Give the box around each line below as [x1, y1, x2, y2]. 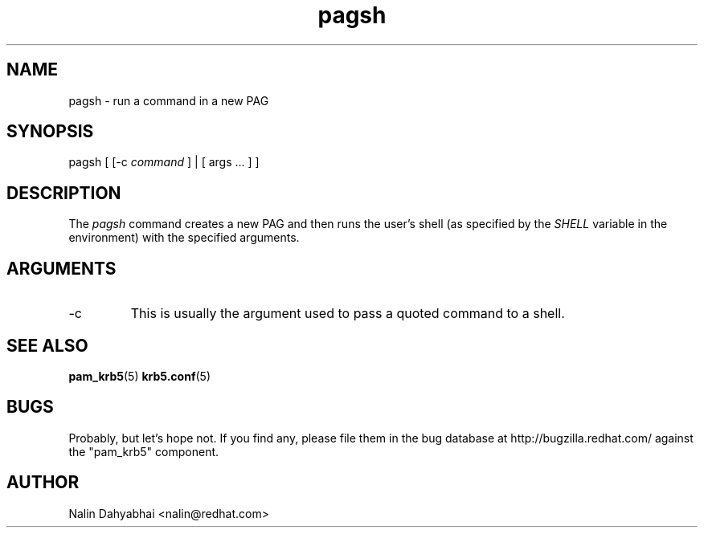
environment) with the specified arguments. [68, 230, 300, 245]
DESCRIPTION [6, 182, 121, 203]
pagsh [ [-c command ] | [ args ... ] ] [68, 155, 260, 169]
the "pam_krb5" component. [68, 444, 219, 459]
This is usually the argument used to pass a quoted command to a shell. [130, 305, 565, 322]
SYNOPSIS [6, 121, 94, 142]
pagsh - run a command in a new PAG [68, 93, 269, 108]
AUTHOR [6, 472, 80, 493]
